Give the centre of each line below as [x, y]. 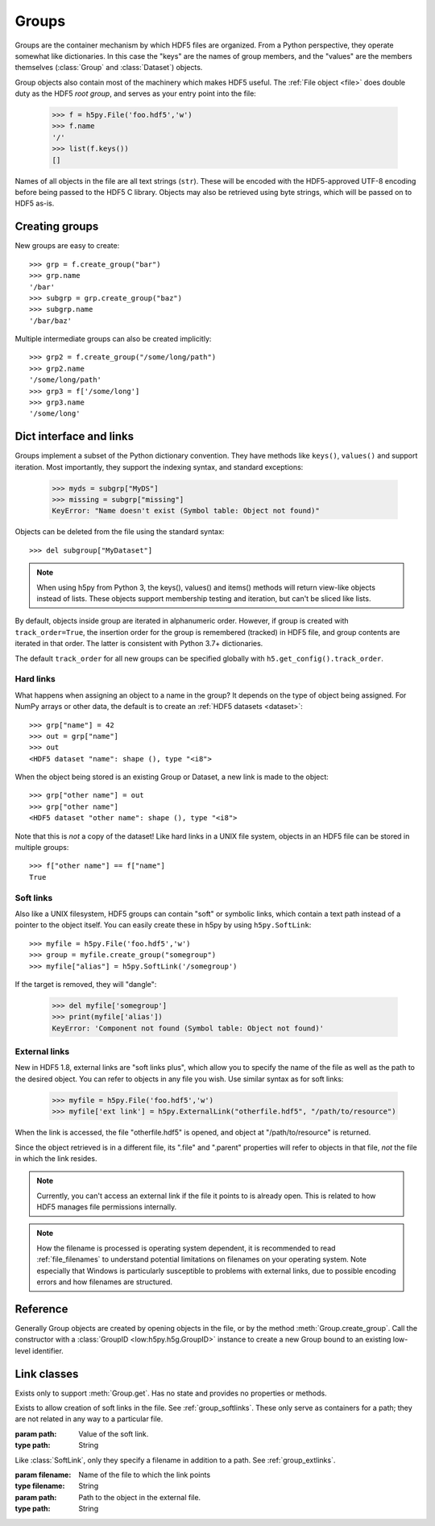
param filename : [43, 1474]
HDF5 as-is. [35, 203]
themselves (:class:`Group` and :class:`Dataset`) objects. [109, 68]
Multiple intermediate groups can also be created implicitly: [113, 339]
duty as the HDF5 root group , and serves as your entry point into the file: [136, 93]
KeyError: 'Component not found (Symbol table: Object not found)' [188, 1028]
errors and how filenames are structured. [105, 1282]
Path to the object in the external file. [140, 1497]
